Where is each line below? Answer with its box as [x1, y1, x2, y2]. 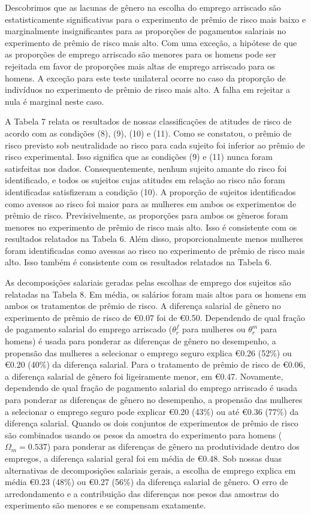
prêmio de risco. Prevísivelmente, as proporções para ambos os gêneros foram [5, 209, 288, 222]
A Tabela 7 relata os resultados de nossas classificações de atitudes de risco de [5, 115, 292, 128]
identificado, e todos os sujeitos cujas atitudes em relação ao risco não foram [5, 174, 285, 186]
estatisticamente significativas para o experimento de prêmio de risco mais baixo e [5, 13, 306, 25]
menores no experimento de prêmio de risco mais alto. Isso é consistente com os [5, 220, 297, 233]
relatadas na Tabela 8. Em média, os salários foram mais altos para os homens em [5, 287, 306, 300]
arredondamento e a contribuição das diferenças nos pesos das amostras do [5, 487, 279, 499]
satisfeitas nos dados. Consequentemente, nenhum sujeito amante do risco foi [5, 162, 287, 174]
